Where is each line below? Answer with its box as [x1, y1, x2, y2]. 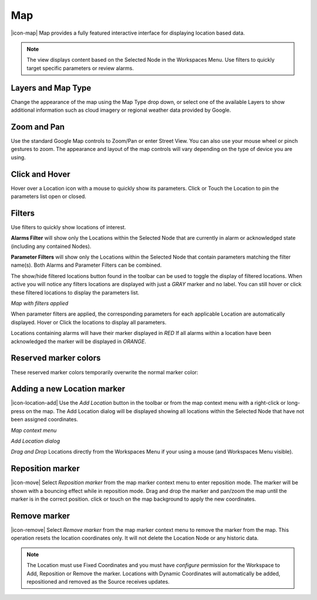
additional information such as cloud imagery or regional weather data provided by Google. [11, 106, 231, 114]
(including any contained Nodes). [11, 243, 92, 250]
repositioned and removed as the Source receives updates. [26, 578, 170, 585]
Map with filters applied [11, 300, 69, 307]
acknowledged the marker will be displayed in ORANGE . [11, 338, 147, 345]
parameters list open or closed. [11, 193, 86, 200]
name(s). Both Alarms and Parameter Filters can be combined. [11, 262, 162, 269]
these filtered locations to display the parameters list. [11, 289, 140, 296]
